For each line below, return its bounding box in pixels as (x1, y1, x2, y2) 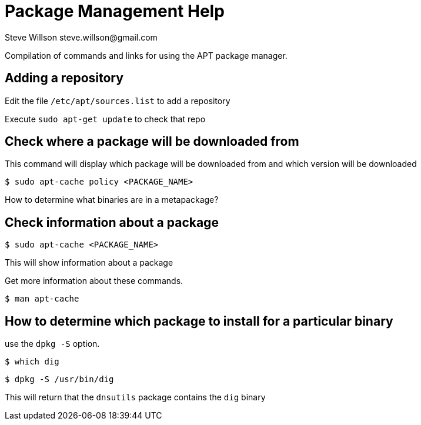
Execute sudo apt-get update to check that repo (5, 113, 206, 124)
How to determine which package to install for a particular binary (5, 313, 393, 329)
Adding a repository (5, 71, 123, 86)
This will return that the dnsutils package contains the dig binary (5, 392, 266, 403)
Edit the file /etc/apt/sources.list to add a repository (5, 95, 230, 106)
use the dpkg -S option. (5, 339, 100, 349)
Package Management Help (5, 1, 225, 21)
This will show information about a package (5, 257, 173, 268)
